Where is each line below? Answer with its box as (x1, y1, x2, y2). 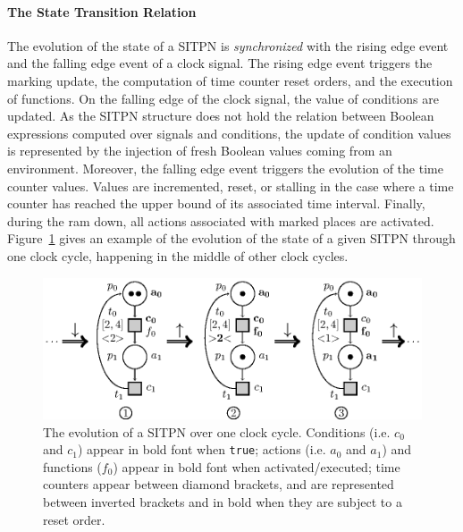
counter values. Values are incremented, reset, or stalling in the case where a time (7, 176, 454, 195)
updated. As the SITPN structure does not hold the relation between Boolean (7, 106, 434, 125)
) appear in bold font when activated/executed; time (113, 457, 400, 476)
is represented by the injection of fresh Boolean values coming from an (7, 141, 392, 160)
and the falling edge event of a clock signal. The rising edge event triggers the (7, 54, 433, 72)
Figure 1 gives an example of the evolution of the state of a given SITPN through (7, 229, 456, 248)
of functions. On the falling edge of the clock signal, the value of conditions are (7, 89, 439, 107)
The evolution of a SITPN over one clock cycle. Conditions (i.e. (43, 422, 391, 441)
